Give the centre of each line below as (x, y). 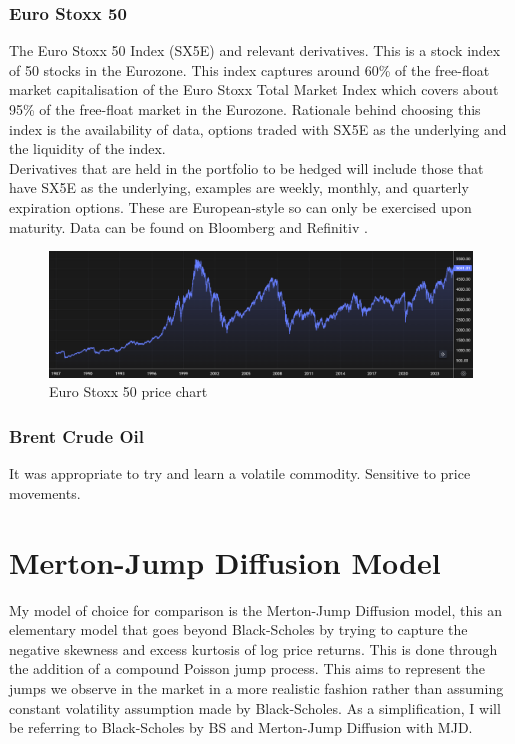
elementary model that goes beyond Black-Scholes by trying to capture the (238, 629)
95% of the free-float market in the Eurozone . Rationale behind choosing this (245, 109)
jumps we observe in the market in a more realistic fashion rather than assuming (256, 687)
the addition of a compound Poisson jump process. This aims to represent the (247, 668)
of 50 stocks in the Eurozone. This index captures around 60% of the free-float (249, 69)
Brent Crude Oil (76, 435)
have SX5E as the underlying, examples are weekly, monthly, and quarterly (239, 187)
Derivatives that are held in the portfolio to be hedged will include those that (246, 167)
